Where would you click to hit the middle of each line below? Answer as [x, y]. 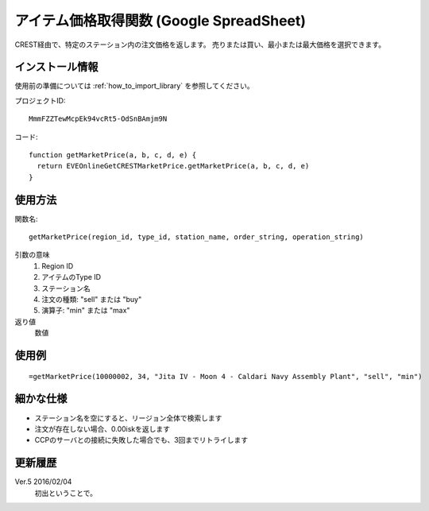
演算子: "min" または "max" [86, 311]
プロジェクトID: [40, 100]
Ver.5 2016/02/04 [43, 482]
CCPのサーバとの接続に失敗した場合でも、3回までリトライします [141, 440]
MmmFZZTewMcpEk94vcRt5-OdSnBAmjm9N [98, 119]
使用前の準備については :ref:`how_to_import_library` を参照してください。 [134, 86]
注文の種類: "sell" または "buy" [92, 300]
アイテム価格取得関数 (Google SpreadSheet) [160, 21]
